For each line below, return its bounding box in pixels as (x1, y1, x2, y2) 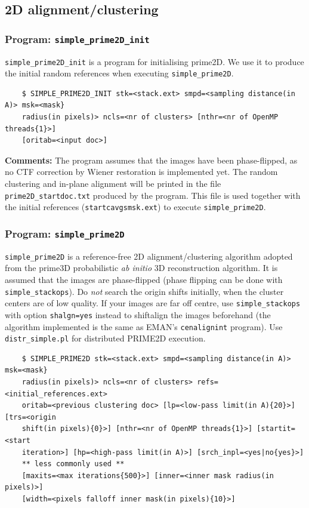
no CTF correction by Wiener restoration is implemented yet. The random (5, 165, 278, 178)
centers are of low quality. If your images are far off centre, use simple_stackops (5, 297, 301, 309)
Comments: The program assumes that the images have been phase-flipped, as (5, 153, 298, 166)
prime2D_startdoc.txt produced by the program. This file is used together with (5, 189, 301, 201)
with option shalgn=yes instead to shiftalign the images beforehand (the (5, 308, 271, 321)
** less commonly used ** (21, 460, 125, 469)
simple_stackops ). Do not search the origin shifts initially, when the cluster (5, 285, 284, 297)
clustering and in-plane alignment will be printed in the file (5, 177, 221, 190)
